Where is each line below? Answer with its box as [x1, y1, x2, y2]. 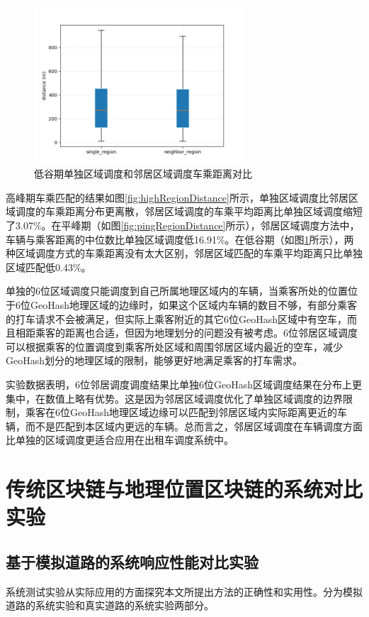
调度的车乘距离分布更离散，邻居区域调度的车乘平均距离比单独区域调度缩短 [15, 204, 363, 219]
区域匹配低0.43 [6, 259, 73, 274]
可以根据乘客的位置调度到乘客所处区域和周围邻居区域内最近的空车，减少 [6, 339, 343, 354]
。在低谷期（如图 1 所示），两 [225, 231, 354, 246]
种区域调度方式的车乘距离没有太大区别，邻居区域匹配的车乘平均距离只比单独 [6, 246, 363, 261]
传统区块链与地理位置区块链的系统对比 [6, 474, 363, 503]
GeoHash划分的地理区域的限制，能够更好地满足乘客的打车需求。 [6, 353, 303, 368]
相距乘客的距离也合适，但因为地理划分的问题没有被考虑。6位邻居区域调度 [15, 325, 358, 340]
